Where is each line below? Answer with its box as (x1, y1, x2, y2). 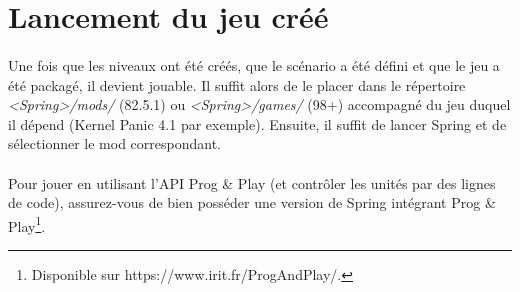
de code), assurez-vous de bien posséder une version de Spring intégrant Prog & (8, 192, 496, 213)
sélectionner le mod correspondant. (8, 133, 221, 154)
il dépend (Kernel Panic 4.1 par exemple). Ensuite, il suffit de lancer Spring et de (8, 113, 507, 134)
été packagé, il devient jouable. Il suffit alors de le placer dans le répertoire (8, 74, 466, 95)
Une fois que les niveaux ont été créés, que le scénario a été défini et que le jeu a (8, 54, 500, 75)
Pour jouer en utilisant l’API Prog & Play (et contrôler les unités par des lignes (8, 172, 496, 193)
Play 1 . (8, 212, 46, 236)
